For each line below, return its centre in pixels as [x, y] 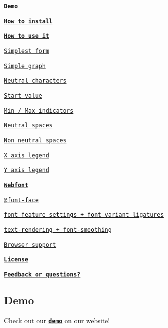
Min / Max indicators [39, 111]
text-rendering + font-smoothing [58, 230]
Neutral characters [35, 81]
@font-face [21, 200]
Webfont [16, 185]
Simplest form [27, 51]
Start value [23, 95]
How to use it [27, 36]
